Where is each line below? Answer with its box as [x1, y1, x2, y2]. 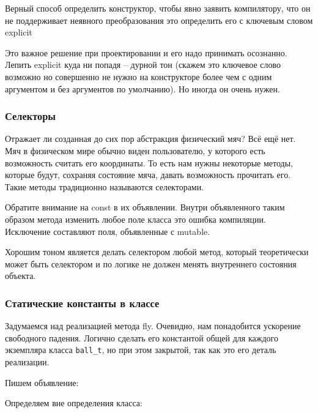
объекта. [5, 269, 36, 282]
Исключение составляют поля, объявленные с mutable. [5, 225, 210, 237]
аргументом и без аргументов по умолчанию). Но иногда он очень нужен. [5, 82, 280, 95]
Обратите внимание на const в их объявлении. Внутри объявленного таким [5, 201, 285, 214]
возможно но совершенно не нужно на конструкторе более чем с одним [5, 70, 272, 83]
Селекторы [5, 108, 56, 124]
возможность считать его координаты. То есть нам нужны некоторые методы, [5, 156, 293, 169]
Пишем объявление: [5, 376, 79, 389]
